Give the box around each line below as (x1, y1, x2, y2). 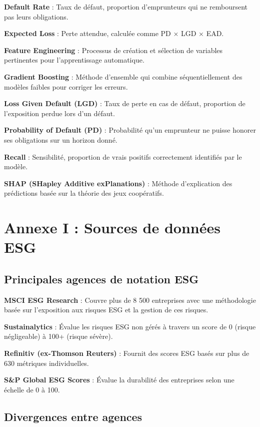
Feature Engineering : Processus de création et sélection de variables (4, 45, 223, 55)
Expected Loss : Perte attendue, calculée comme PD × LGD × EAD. (4, 28, 224, 39)
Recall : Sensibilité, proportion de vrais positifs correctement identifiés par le (4, 151, 242, 162)
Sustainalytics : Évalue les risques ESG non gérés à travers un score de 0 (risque (4, 321, 256, 331)
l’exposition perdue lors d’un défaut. (4, 108, 115, 118)
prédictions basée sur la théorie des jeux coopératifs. (4, 188, 164, 198)
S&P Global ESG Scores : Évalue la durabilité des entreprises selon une (4, 374, 234, 385)
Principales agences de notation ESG (4, 271, 199, 286)
